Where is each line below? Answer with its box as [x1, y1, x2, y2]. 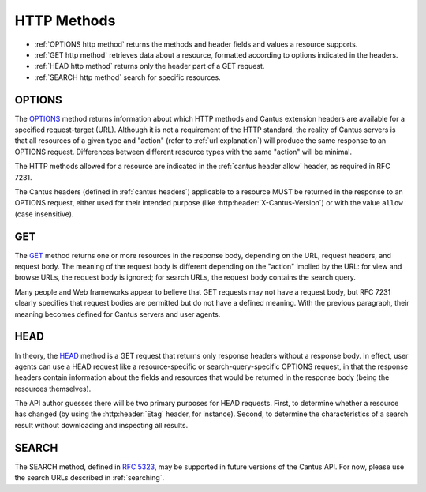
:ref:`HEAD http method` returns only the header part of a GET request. [34, 62, 265, 71]
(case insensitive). [14, 209, 74, 219]
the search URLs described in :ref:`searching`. [14, 473, 165, 483]
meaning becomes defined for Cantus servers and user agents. [14, 309, 221, 319]
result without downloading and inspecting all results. [14, 420, 189, 430]
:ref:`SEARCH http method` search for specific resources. [34, 72, 221, 82]
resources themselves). [14, 384, 92, 393]
